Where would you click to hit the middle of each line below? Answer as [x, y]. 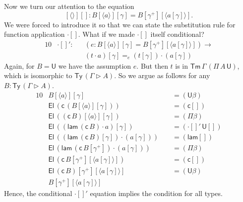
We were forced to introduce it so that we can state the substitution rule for [120, 24]
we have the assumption [95, 65]
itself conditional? [177, 34]
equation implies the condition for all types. [156, 193]
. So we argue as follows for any [162, 75]
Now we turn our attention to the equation [69, 6]
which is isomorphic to [38, 75]
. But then [152, 65]
